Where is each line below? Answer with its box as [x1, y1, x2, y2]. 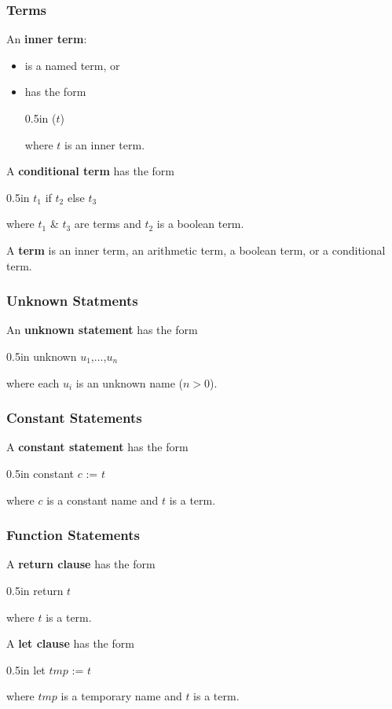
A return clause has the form [6, 556, 156, 572]
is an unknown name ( [75, 374, 184, 391]
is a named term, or [24, 57, 120, 73]
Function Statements [6, 525, 141, 545]
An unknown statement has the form [6, 321, 198, 338]
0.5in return [6, 582, 64, 598]
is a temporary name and [60, 688, 182, 704]
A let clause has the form [6, 635, 134, 652]
